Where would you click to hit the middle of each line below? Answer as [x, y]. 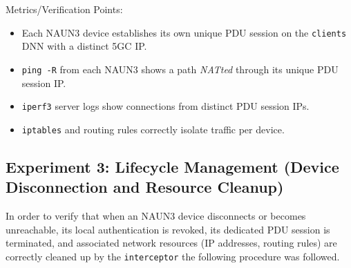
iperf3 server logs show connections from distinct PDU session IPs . [165, 106]
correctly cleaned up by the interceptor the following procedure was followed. [173, 256]
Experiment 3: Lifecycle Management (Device [172, 166]
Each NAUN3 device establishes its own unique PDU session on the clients [184, 32]
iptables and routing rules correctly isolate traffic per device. [153, 129]
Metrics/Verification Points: [64, 9]
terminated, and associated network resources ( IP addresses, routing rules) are [171, 243]
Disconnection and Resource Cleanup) [145, 187]
